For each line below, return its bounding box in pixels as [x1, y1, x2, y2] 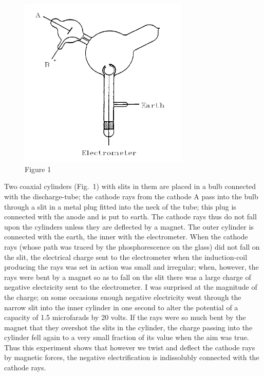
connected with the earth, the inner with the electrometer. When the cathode [4, 231, 248, 242]
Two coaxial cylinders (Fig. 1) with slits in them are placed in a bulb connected [4, 181, 256, 192]
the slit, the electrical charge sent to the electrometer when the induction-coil [4, 251, 248, 262]
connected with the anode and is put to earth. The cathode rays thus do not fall [4, 211, 257, 222]
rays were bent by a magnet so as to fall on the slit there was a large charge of [4, 271, 251, 282]
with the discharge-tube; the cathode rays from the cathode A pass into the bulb [4, 191, 258, 201]
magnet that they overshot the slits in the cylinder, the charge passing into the [4, 322, 253, 332]
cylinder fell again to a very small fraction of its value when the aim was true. [4, 332, 249, 343]
